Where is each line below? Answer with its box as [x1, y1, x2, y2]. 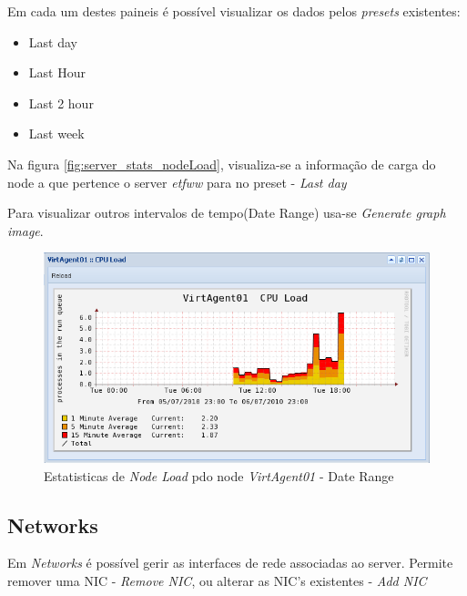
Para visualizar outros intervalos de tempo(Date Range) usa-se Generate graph [7, 203, 446, 222]
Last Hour [28, 63, 86, 82]
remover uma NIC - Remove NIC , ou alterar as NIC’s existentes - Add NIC [7, 570, 427, 590]
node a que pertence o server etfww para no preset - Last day [7, 172, 347, 191]
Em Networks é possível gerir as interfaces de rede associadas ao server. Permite [7, 553, 453, 572]
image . [7, 221, 44, 240]
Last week [28, 124, 85, 143]
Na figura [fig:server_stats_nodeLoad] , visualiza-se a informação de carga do [7, 154, 436, 173]
